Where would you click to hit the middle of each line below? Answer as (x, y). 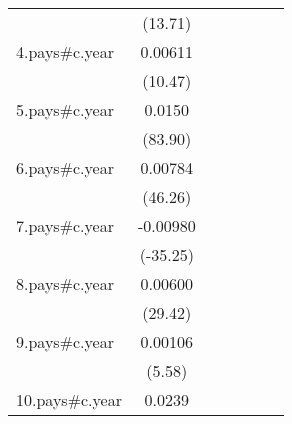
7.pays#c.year (65, 225)
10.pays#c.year (69, 399)
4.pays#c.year (65, 51)
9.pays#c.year (65, 341)
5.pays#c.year (65, 109)
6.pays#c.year (65, 167)
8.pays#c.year (65, 283)
